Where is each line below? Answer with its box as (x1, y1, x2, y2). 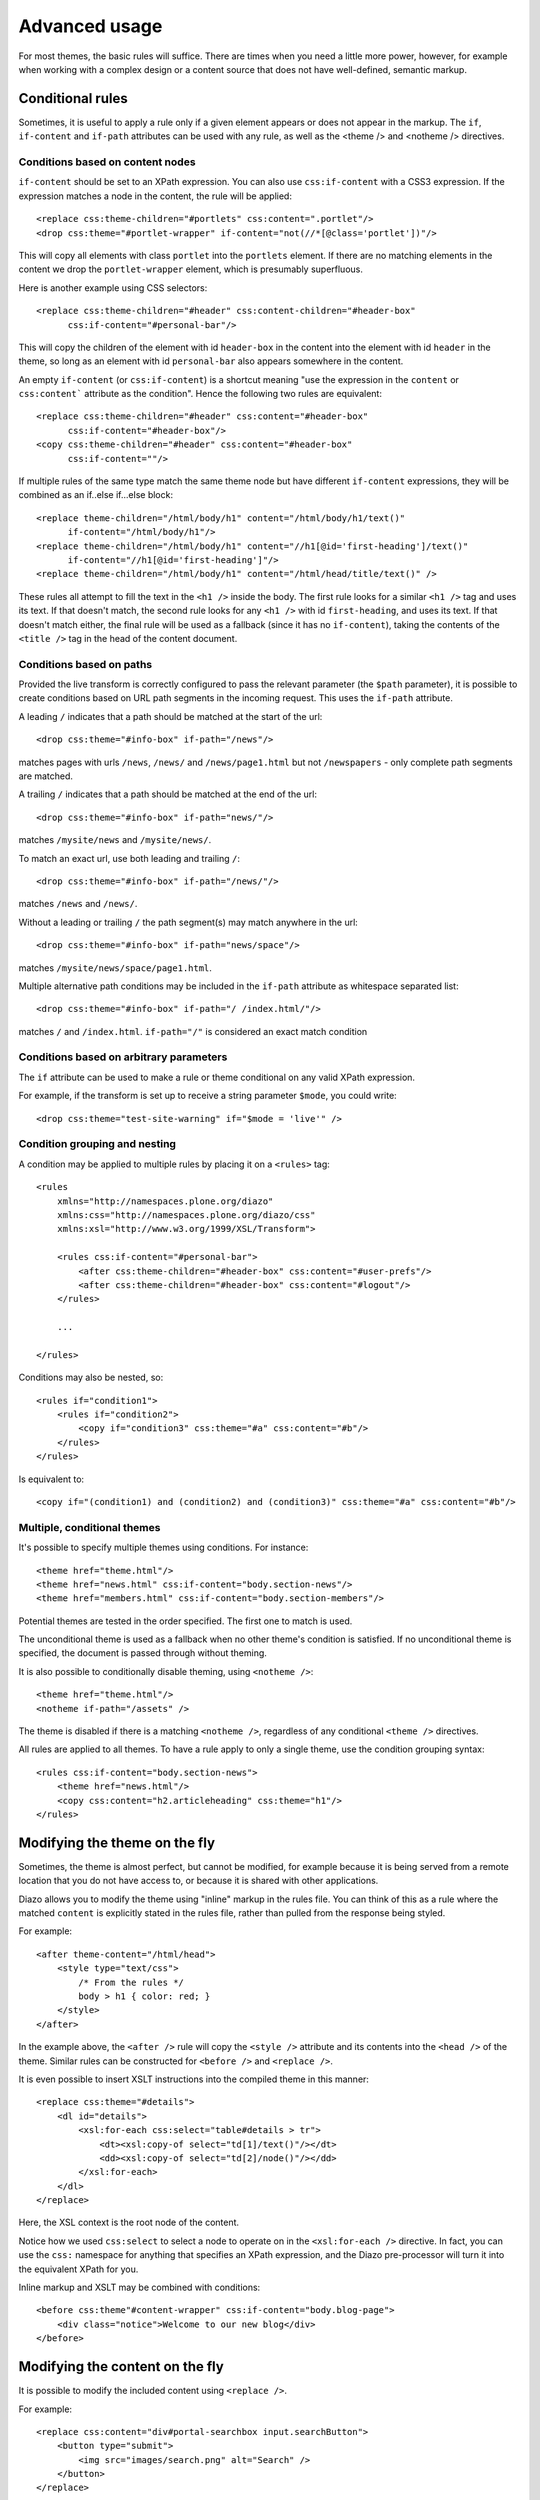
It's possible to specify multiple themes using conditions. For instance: (18, 1541, 309, 1554)
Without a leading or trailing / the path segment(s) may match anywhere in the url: (18, 916, 359, 928)
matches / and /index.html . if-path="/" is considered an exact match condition (18, 1025, 368, 1037)
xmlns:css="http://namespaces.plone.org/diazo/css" (56, 1209, 316, 1220)
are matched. (18, 770, 74, 782)
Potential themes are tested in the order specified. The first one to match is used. (18, 1615, 353, 1627)
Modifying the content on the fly (18, 2358, 224, 2375)
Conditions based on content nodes (18, 155, 196, 169)
